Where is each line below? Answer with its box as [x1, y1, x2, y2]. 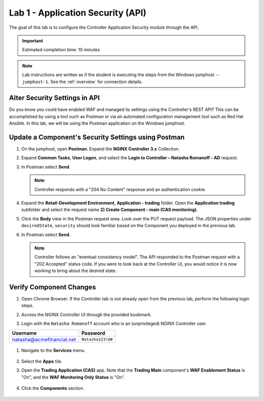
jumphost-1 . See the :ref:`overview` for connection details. [22, 79, 143, 84]
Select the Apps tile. [21, 359, 63, 364]
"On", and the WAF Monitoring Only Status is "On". [21, 374, 126, 380]
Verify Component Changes [9, 283, 96, 291]
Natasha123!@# [81, 337, 113, 342]
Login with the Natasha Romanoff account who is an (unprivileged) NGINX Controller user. [21, 320, 207, 327]
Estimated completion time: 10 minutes [22, 47, 100, 53]
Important [22, 38, 44, 43]
